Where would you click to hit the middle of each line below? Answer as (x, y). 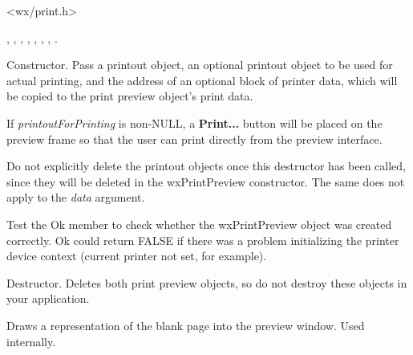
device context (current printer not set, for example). (137, 256)
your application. (48, 298)
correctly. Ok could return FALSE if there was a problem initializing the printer (203, 240)
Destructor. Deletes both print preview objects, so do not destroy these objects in (207, 282)
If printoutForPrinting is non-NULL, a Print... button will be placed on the (194, 122)
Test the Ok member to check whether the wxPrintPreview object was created (199, 224)
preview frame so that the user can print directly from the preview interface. (194, 139)
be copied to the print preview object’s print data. (130, 96)
